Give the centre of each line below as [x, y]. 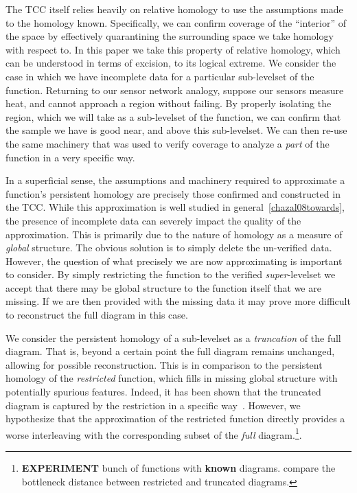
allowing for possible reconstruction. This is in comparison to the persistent [164, 364]
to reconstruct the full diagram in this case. [97, 315]
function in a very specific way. [70, 157]
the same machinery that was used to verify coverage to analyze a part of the [168, 143]
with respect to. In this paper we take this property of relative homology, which [173, 49]
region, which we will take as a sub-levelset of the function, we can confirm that [173, 116]
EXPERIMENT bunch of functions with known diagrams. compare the [178, 468]
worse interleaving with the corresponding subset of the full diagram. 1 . [154, 433]
